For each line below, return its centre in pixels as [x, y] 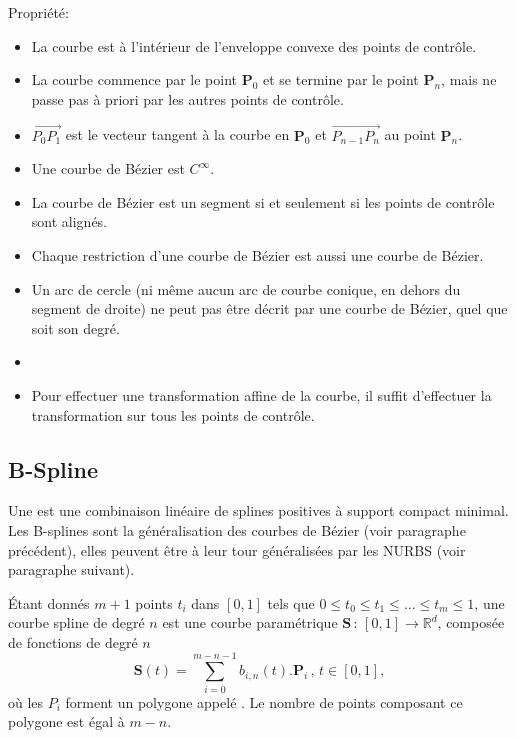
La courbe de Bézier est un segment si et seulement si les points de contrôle [263, 201]
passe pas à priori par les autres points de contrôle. [187, 98]
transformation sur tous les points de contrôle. [173, 414]
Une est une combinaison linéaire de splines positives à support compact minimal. [258, 510]
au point [410, 134]
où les [26, 701]
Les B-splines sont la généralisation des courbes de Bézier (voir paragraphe [237, 529]
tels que [291, 602]
